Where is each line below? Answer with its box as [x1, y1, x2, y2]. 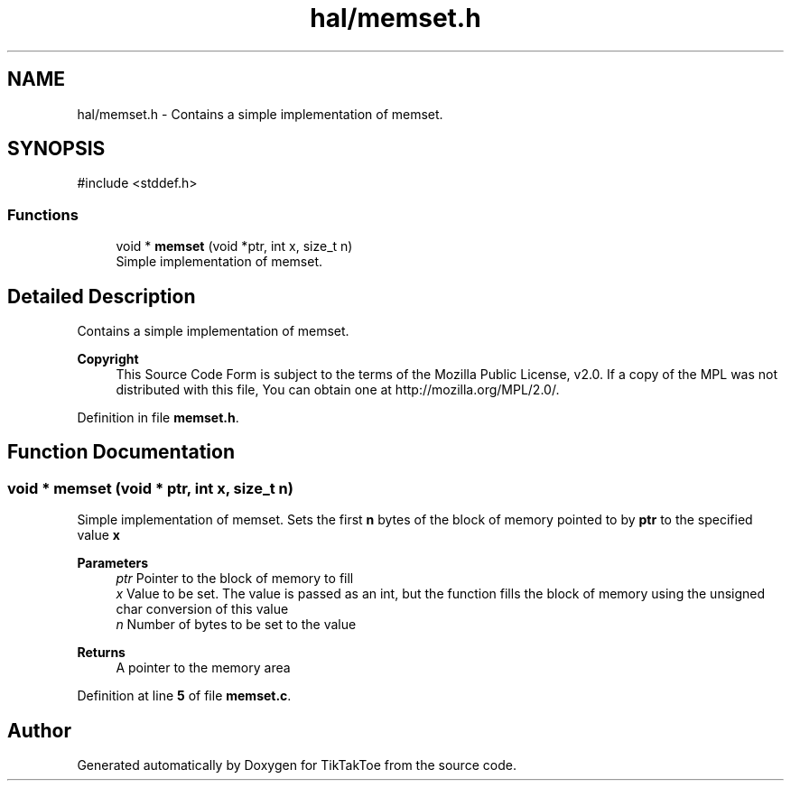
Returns [77, 644, 126, 661]
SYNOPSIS [7, 137, 106, 161]
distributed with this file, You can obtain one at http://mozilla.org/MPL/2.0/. [116, 382, 560, 398]
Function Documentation [7, 440, 235, 464]
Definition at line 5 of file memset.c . [77, 688, 292, 704]
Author [7, 718, 71, 742]
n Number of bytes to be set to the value [116, 616, 357, 633]
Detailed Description [7, 284, 196, 308]
